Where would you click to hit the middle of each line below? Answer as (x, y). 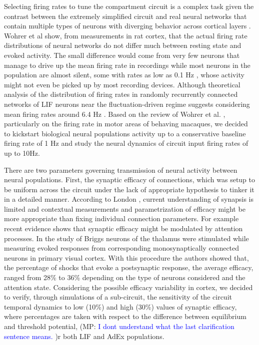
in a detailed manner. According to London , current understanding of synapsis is (129, 199)
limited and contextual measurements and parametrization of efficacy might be (125, 208)
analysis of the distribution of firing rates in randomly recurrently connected (121, 94)
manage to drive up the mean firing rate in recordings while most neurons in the (127, 65)
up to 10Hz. (22, 153)
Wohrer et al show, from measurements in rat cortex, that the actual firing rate (126, 35)
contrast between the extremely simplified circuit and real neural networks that (125, 16)
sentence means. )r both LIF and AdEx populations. (84, 336)
